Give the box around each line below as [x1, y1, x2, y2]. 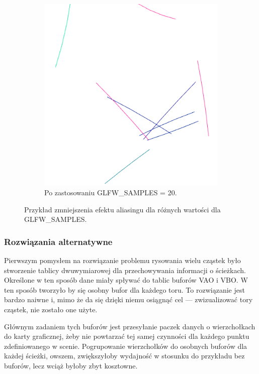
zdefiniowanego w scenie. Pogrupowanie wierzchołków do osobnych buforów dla [4, 340, 247, 351]
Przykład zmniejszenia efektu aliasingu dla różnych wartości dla [24, 204, 221, 214]
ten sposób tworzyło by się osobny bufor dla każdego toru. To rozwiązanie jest [4, 284, 245, 295]
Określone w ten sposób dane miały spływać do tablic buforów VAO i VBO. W [4, 275, 248, 285]
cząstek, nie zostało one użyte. [4, 304, 98, 315]
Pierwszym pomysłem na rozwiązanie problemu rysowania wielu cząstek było [4, 255, 241, 266]
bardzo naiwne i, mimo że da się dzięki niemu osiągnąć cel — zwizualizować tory [4, 294, 253, 305]
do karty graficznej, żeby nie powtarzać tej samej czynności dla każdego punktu [4, 331, 249, 341]
